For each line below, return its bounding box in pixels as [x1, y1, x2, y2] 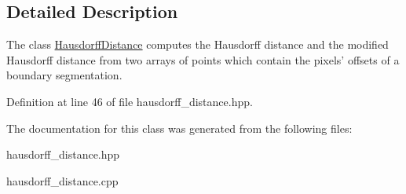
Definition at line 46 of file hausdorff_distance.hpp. [6, 93, 253, 109]
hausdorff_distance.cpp [6, 172, 119, 189]
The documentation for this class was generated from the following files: [6, 119, 353, 136]
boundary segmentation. [6, 67, 123, 83]
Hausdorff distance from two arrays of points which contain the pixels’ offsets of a [6, 51, 400, 68]
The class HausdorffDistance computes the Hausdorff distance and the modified [6, 36, 389, 53]
